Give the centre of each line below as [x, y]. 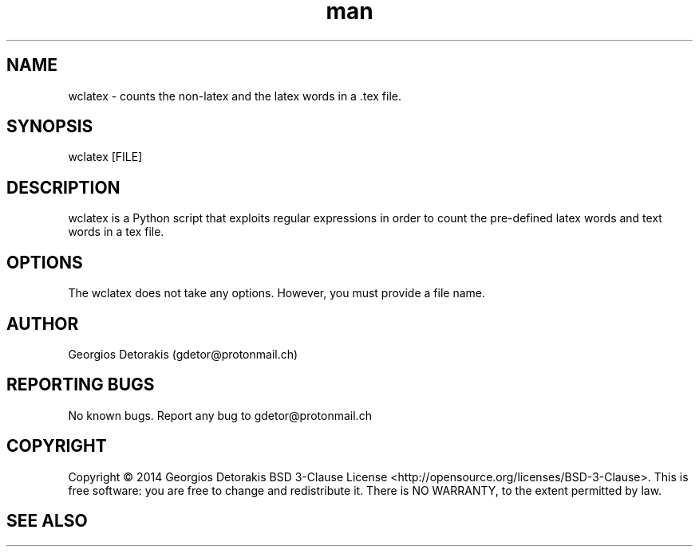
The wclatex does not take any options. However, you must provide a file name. [276, 293]
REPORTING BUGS [81, 385]
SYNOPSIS [50, 127]
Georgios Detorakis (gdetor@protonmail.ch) [183, 354]
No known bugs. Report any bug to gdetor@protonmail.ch [220, 415]
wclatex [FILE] [105, 157]
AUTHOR [43, 324]
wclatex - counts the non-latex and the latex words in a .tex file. [235, 96]
